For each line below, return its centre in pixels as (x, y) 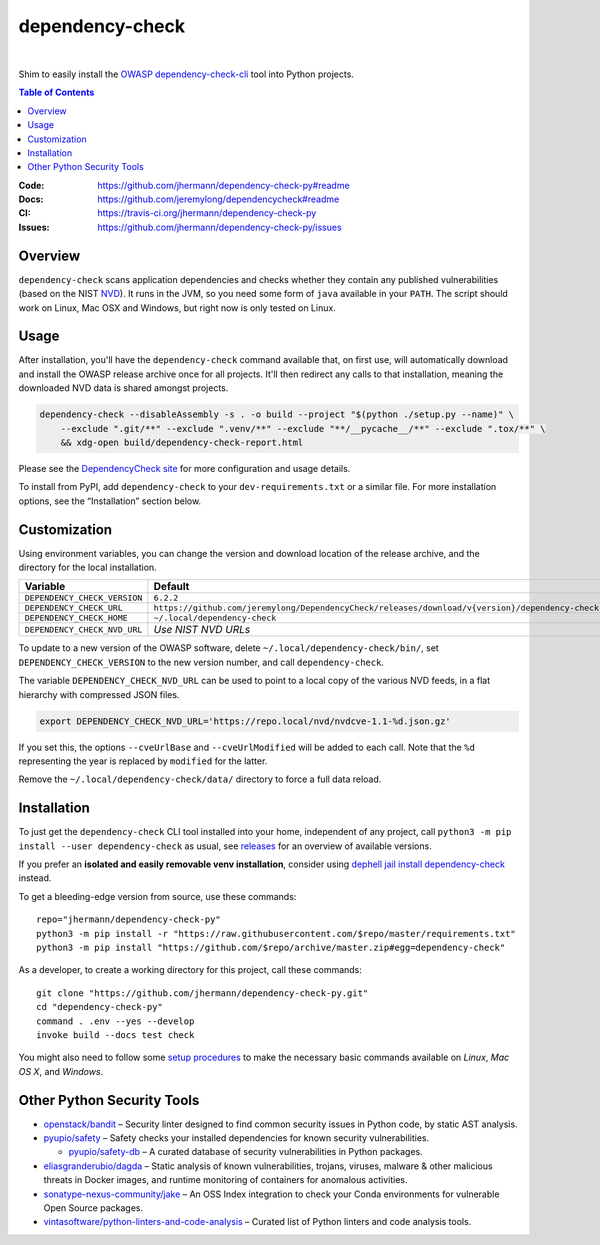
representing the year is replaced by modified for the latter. (143, 761)
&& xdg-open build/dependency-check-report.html (182, 442)
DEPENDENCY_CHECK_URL (74, 608)
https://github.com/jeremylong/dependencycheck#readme (218, 199)
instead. (35, 878)
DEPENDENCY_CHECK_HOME (76, 618)
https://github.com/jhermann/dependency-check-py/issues (219, 227)
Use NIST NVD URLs (202, 630)
